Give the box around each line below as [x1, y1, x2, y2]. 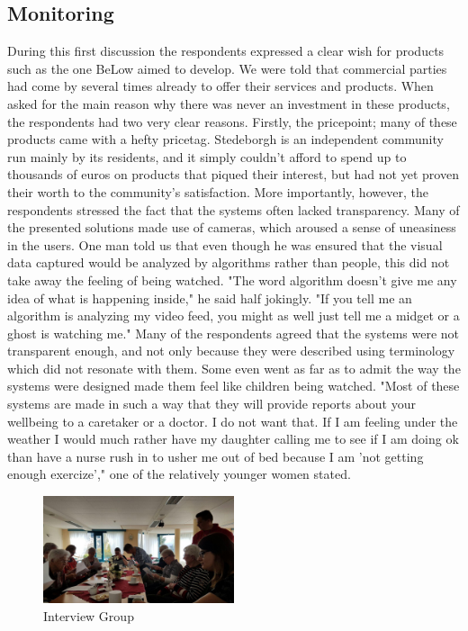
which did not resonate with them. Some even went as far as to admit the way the [7, 358, 461, 377]
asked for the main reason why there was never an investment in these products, [7, 94, 450, 113]
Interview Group [43, 606, 134, 625]
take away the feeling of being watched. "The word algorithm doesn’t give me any [7, 270, 457, 289]
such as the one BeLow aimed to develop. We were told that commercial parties [7, 59, 447, 77]
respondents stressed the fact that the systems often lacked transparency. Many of [7, 200, 460, 219]
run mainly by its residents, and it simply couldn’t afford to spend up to [7, 147, 407, 166]
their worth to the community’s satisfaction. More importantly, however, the [7, 182, 428, 201]
